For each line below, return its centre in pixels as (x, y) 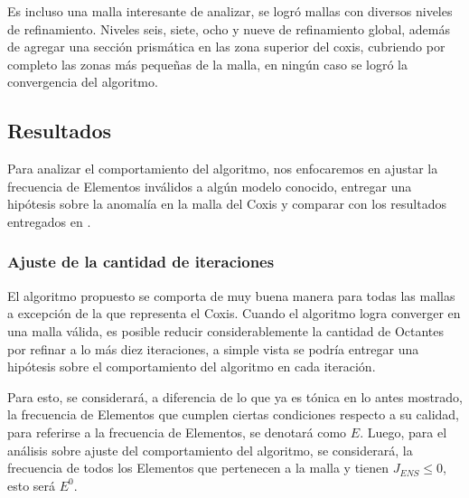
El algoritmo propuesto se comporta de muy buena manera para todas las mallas (231, 295)
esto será (32, 485)
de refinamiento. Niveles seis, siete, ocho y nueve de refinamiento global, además (229, 28)
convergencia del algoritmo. (83, 82)
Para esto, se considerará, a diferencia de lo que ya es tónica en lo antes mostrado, (235, 396)
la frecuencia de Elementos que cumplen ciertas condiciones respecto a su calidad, (233, 414)
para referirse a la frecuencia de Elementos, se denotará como (177, 432)
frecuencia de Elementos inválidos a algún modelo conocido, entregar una (210, 186)
